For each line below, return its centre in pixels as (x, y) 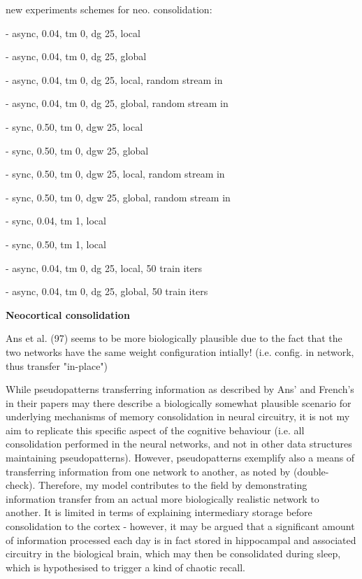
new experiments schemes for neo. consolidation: (109, 9)
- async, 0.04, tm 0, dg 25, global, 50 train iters (107, 291)
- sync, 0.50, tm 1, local (56, 244)
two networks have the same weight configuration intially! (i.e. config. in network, (180, 351)
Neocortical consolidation (68, 314)
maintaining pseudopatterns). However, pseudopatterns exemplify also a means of (180, 458)
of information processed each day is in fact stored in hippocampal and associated (181, 539)
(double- (311, 471)
